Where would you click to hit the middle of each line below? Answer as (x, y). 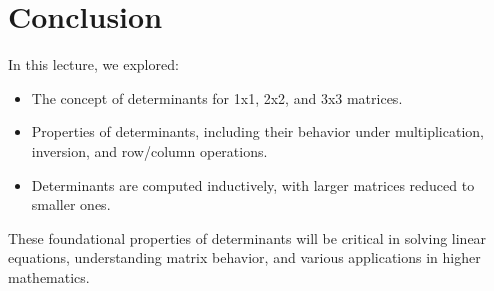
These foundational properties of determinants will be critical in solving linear (247, 237)
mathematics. (49, 276)
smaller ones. (71, 204)
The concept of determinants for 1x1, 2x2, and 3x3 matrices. (217, 97)
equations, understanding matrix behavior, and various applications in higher (244, 257)
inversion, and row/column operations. (149, 150)
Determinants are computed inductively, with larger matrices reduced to (253, 184)
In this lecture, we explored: (93, 64)
